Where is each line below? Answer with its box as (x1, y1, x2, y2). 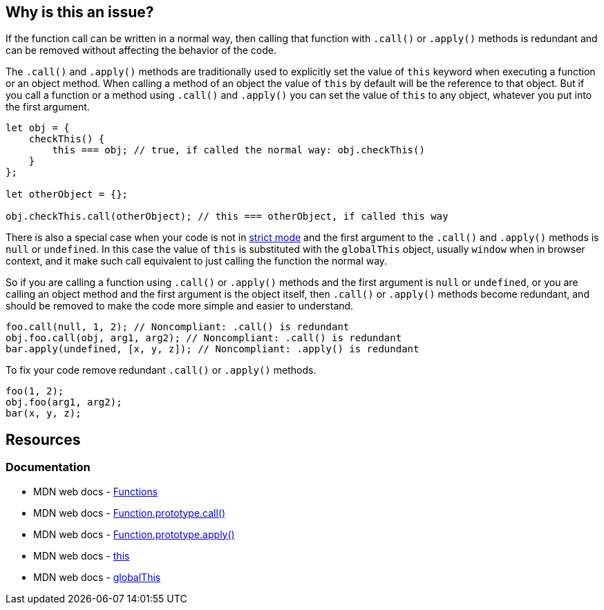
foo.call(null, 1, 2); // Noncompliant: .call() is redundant (6, 321, 350, 333)
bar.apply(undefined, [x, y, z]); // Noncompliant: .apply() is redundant (6, 343, 419, 355)
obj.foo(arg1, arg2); (6, 397, 122, 408)
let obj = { (6, 122, 70, 134)
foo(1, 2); (6, 385, 64, 397)
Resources (6, 430, 81, 448)
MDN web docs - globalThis (33, 571, 161, 583)
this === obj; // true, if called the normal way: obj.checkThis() (52, 144, 425, 156)
